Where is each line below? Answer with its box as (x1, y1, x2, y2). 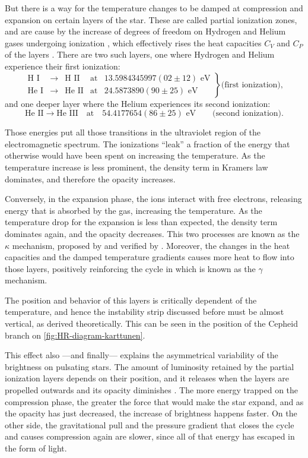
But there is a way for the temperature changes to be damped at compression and (5, 2, 303, 14)
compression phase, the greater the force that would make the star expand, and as (5, 395, 304, 408)
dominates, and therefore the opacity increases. (5, 172, 176, 185)
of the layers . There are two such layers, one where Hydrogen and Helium (5, 48, 275, 61)
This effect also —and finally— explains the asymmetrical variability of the (5, 349, 278, 361)
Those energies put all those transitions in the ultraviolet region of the (5, 126, 261, 138)
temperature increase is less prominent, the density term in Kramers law (5, 160, 268, 173)
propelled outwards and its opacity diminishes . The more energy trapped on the (5, 384, 299, 396)
